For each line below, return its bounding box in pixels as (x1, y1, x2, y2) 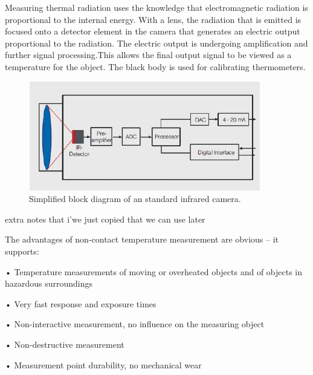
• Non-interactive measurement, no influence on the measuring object (5, 318, 265, 330)
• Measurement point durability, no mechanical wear (5, 358, 202, 371)
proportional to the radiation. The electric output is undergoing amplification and (5, 36, 308, 49)
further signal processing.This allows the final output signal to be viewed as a (5, 48, 292, 61)
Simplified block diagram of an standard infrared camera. (29, 192, 241, 205)
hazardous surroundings (5, 277, 93, 290)
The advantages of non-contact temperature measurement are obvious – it (5, 233, 279, 246)
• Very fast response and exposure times (5, 297, 156, 310)
